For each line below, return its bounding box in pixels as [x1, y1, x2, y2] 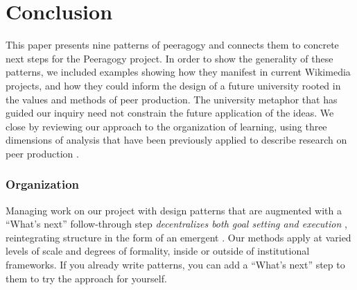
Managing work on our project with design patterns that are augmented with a [6, 203, 342, 217]
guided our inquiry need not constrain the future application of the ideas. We [6, 105, 334, 120]
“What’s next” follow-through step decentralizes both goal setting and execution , [6, 216, 347, 231]
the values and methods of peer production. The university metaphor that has [6, 92, 338, 106]
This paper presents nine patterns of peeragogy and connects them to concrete [6, 37, 339, 52]
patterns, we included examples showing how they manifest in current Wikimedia [6, 65, 351, 79]
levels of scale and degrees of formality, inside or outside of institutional [6, 244, 310, 258]
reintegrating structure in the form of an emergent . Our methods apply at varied [6, 230, 351, 244]
